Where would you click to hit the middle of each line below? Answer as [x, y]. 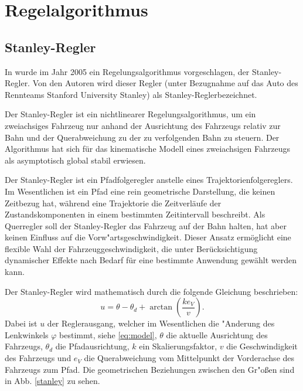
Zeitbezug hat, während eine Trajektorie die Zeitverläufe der [113, 203]
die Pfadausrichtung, [92, 346]
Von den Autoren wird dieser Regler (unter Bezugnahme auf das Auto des [165, 83]
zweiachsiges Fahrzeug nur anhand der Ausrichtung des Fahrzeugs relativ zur [143, 125]
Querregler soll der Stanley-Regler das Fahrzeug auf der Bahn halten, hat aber [146, 225]
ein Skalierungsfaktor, [178, 346]
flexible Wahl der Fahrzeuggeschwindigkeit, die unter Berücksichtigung [131, 248]
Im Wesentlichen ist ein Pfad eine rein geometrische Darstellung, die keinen [140, 191]
